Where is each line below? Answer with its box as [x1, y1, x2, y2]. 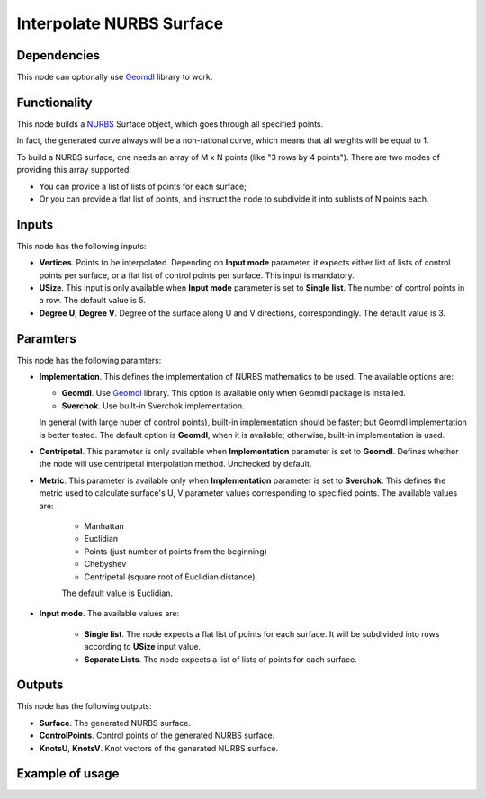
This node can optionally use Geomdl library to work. [16, 72, 213, 83]
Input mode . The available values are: [39, 608, 180, 619]
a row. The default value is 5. [39, 295, 146, 306]
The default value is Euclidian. [61, 588, 174, 598]
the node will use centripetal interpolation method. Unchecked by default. [39, 459, 312, 470]
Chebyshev [84, 559, 127, 570]
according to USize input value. [84, 642, 202, 652]
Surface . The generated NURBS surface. [39, 717, 191, 728]
